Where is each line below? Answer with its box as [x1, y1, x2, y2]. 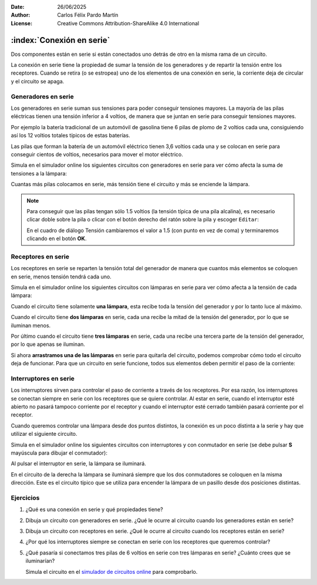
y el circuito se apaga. [11, 78, 65, 85]
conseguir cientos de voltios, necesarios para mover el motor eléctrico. [11, 150, 183, 158]
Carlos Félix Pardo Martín [57, 12, 119, 19]
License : [11, 19, 32, 26]
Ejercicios [11, 493, 40, 502]
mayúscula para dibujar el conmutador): [11, 449, 108, 456]
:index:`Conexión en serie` [11, 35, 110, 45]
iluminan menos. [11, 322, 51, 329]
